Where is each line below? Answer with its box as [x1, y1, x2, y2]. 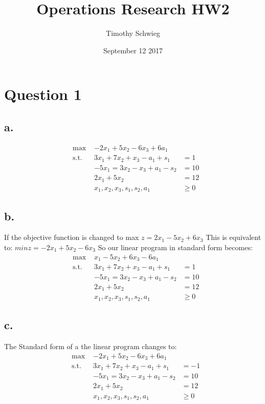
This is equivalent [206, 232, 261, 243]
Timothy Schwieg [106, 28, 160, 38]
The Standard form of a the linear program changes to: [4, 341, 177, 352]
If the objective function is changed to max [4, 232, 139, 243]
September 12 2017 [103, 45, 163, 55]
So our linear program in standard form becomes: [98, 241, 253, 252]
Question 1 [4, 84, 82, 105]
